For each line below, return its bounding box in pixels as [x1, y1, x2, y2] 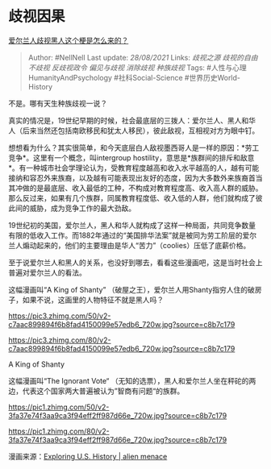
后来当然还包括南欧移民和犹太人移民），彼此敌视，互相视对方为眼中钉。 [22, 126, 260, 135]
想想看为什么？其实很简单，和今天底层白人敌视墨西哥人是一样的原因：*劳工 [8, 143, 260, 152]
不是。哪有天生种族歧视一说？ [8, 98, 107, 108]
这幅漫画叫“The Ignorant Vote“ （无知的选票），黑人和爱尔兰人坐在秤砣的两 [8, 376, 256, 385]
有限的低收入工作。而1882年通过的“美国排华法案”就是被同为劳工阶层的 [8, 230, 243, 240]
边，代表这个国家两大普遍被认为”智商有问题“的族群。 [8, 386, 185, 396]
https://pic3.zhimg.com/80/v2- [8, 335, 111, 345]
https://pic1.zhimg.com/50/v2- [8, 402, 110, 412]
